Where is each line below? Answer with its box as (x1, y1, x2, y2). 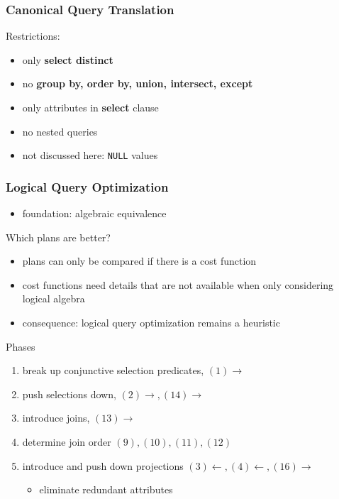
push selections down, (22, 386, 116, 401)
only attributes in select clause (22, 100, 159, 114)
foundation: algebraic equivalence (22, 206, 167, 221)
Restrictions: (6, 28, 60, 43)
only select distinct (22, 52, 113, 67)
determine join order (22, 434, 111, 449)
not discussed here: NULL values (22, 148, 158, 163)
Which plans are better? (6, 229, 111, 244)
